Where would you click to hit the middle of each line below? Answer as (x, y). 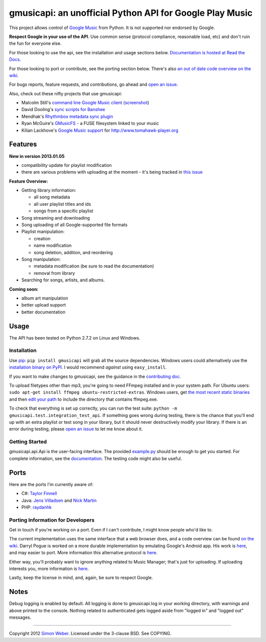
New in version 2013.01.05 (37, 156)
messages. (20, 617)
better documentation (44, 312)
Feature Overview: (29, 181)
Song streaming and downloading (56, 218)
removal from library (54, 273)
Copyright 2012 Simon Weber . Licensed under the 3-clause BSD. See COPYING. (90, 634)
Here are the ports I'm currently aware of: (51, 484)
